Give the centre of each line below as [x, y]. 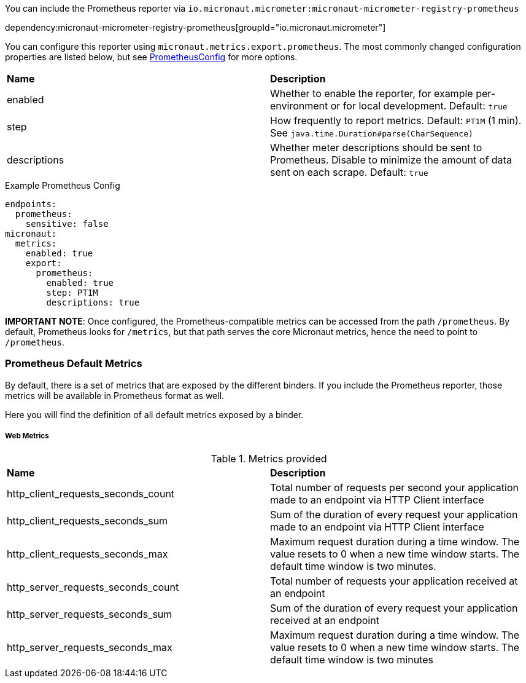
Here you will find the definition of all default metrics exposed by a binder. [154, 414]
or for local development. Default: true [419, 106]
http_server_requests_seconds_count [93, 587]
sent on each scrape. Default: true [349, 172]
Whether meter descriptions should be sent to [376, 148]
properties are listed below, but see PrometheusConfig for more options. [151, 57]
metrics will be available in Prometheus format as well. [115, 395]
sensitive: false [67, 224]
